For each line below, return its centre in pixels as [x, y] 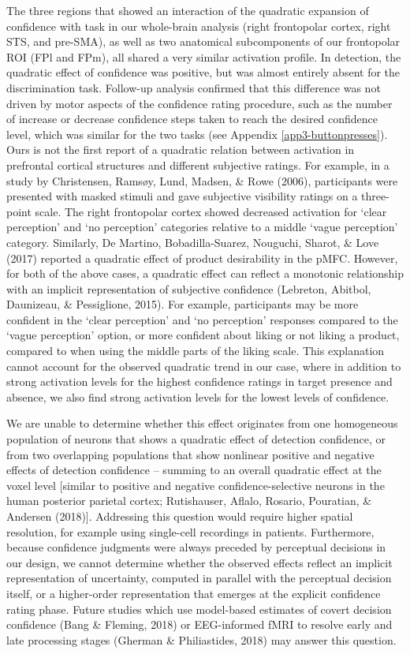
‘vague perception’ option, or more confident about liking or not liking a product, [203, 335]
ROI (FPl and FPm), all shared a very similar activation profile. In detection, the [204, 56]
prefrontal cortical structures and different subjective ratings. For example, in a [198, 164]
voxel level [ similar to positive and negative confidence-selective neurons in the [196, 485]
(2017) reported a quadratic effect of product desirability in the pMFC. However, [202, 258]
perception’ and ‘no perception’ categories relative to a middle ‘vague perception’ [202, 227]
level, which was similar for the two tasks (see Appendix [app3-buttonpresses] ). [197, 134]
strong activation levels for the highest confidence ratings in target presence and [199, 381]
